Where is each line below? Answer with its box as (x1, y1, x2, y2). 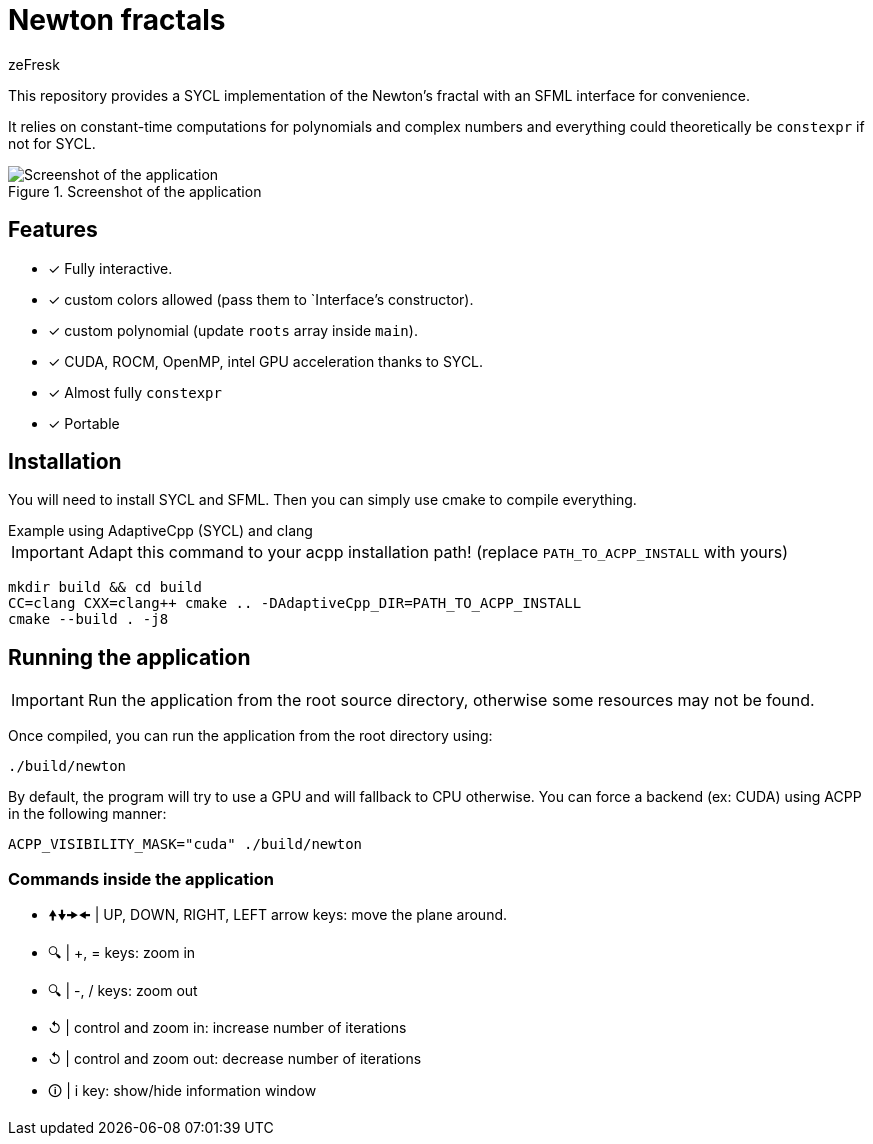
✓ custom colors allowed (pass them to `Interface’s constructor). (48, 290, 474, 308)
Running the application (8, 644, 251, 670)
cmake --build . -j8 (8, 611, 169, 628)
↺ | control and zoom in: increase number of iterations (48, 1019, 407, 1037)
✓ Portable (48, 414, 120, 432)
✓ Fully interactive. (48, 259, 173, 277)
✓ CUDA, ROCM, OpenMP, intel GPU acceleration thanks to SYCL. (48, 352, 484, 370)
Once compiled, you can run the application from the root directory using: (8, 727, 493, 745)
